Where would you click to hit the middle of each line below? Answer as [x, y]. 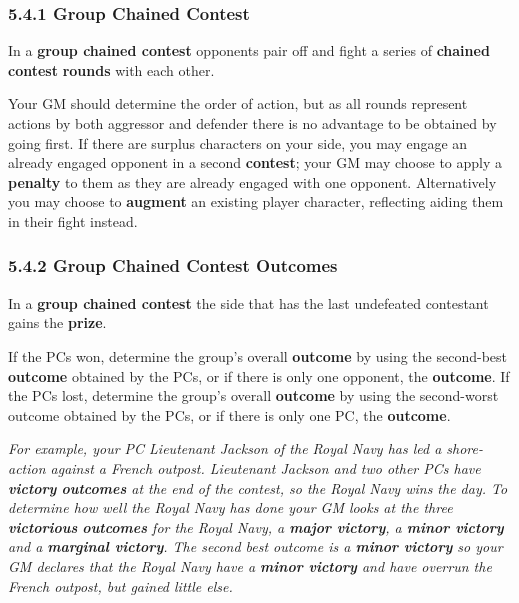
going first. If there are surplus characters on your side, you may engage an [238, 142]
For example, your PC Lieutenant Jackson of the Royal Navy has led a [225, 448]
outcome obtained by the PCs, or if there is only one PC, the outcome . [229, 414]
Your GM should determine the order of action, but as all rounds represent [238, 103]
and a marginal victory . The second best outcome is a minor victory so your [255, 546]
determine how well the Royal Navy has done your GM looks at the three [230, 507]
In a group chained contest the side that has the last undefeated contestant [248, 302]
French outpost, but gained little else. [120, 585]
